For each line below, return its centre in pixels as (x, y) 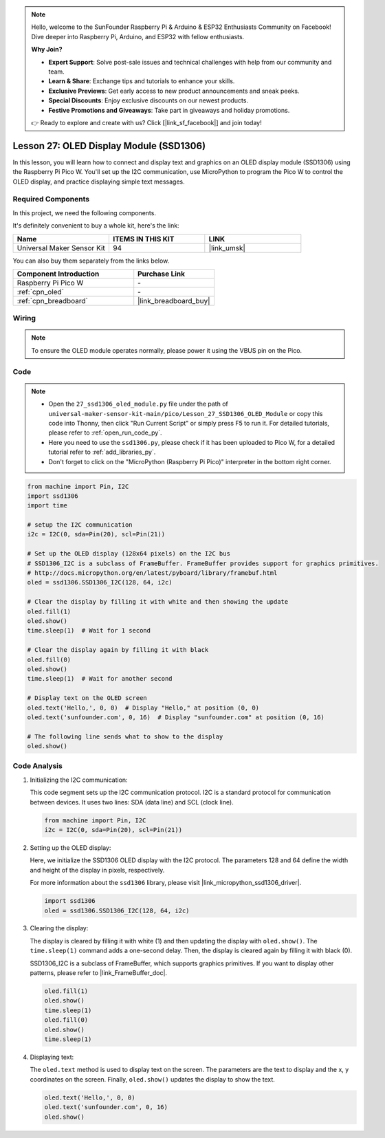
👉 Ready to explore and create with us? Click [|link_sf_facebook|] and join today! (146, 122)
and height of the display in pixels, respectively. (97, 870)
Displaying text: (52, 1057)
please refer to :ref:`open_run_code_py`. (105, 433)
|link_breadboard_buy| (174, 300)
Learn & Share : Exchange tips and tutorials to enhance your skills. (142, 81)
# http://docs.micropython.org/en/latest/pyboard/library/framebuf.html (152, 573)
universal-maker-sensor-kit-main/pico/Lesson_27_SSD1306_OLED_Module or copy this (186, 413)
